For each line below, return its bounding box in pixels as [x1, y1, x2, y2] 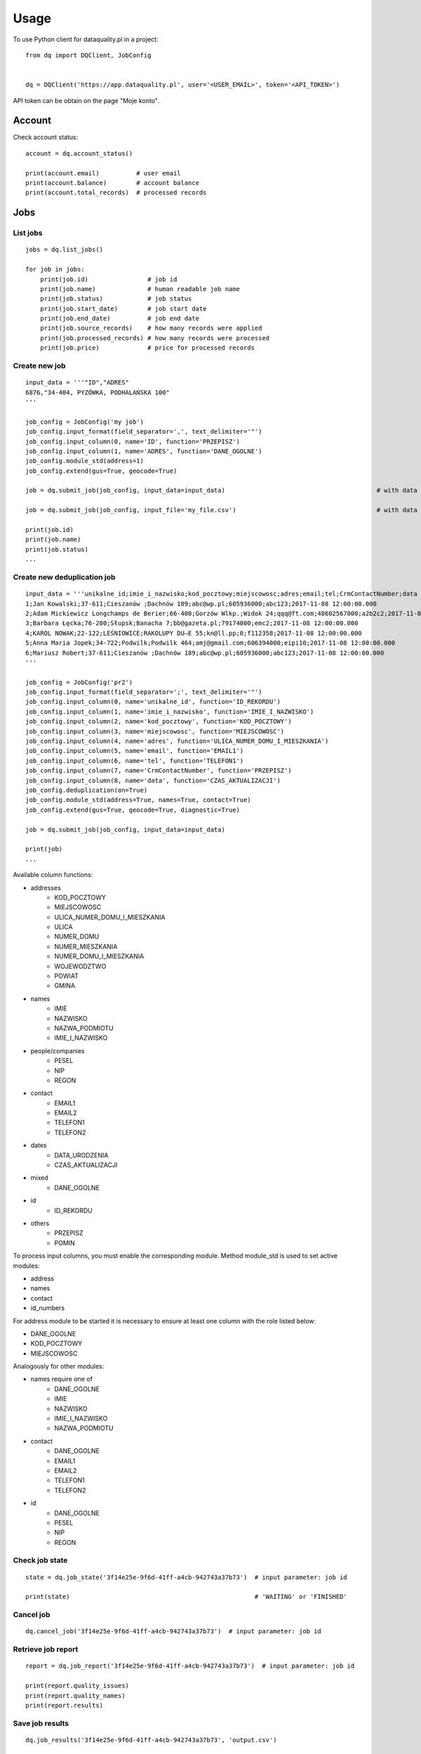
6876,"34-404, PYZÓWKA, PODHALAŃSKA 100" [25, 388, 170, 396]
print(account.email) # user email [25, 169, 182, 177]
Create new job [13, 361, 66, 370]
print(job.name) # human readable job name [39, 285, 240, 293]
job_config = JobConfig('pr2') [25, 678, 133, 686]
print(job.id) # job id [39, 275, 178, 283]
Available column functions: [13, 871, 93, 879]
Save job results [13, 1718, 69, 1728]
